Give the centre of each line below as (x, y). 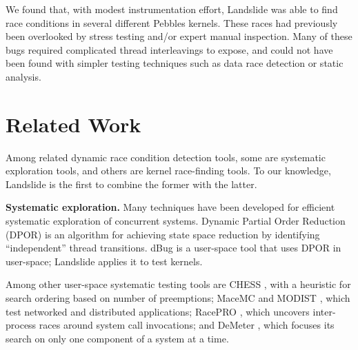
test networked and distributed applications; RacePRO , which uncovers (158, 311)
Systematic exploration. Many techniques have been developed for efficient (170, 207)
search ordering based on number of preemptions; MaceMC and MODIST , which (178, 298)
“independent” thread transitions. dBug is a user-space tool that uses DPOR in (173, 248)
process (21, 325)
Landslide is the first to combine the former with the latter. (131, 184)
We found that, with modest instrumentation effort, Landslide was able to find (172, 9)
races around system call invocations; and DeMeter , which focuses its (187, 325)
